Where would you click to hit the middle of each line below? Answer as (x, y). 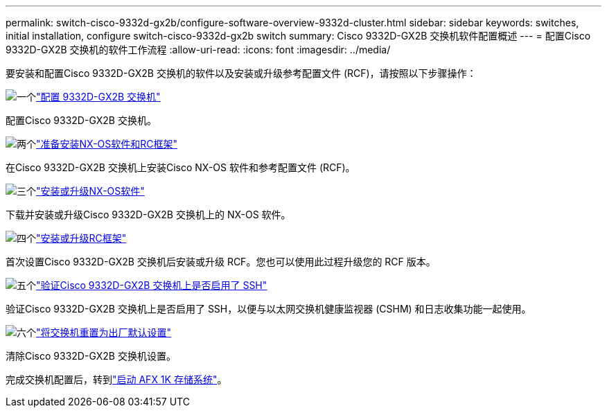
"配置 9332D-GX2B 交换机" (98, 97)
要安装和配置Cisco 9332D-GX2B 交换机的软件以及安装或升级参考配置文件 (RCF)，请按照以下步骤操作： (241, 73)
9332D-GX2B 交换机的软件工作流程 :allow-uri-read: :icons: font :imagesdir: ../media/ (198, 50)
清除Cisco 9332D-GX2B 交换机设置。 (91, 356)
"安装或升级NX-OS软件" (90, 191)
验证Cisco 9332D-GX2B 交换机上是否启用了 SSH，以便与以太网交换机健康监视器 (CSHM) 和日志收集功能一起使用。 (269, 309)
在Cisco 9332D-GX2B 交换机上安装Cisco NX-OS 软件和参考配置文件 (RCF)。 (181, 167)
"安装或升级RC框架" (81, 238)
